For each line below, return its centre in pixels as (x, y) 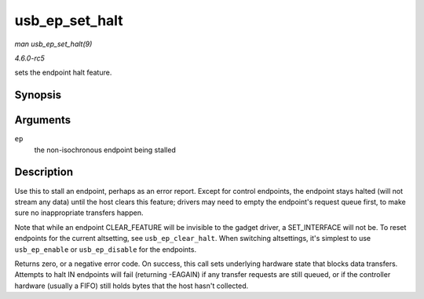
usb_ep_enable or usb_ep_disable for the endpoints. (105, 249)
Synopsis (38, 95)
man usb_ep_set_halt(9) (53, 44)
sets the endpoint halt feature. (63, 73)
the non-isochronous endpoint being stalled (105, 150)
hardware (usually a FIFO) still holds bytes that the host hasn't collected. (132, 286)
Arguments (43, 120)
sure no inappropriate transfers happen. (79, 213)
